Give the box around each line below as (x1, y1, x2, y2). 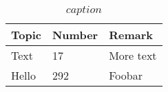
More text (109, 47, 157, 63)
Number (52, 27, 98, 43)
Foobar (109, 67, 143, 83)
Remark (109, 27, 153, 43)
